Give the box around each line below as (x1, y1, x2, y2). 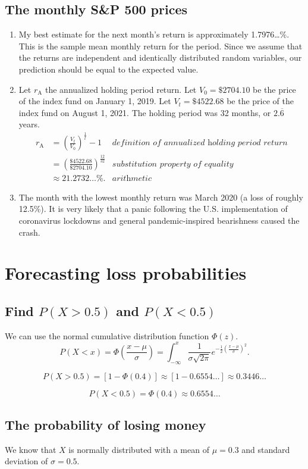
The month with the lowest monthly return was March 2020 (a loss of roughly (18, 190, 303, 203)
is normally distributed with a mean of (68, 443, 209, 455)
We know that (5, 443, 56, 455)
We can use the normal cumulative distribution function (5, 329, 209, 342)
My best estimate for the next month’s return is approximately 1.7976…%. (18, 28, 290, 40)
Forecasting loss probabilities (5, 261, 247, 285)
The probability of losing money (5, 415, 206, 433)
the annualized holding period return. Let (45, 83, 197, 95)
